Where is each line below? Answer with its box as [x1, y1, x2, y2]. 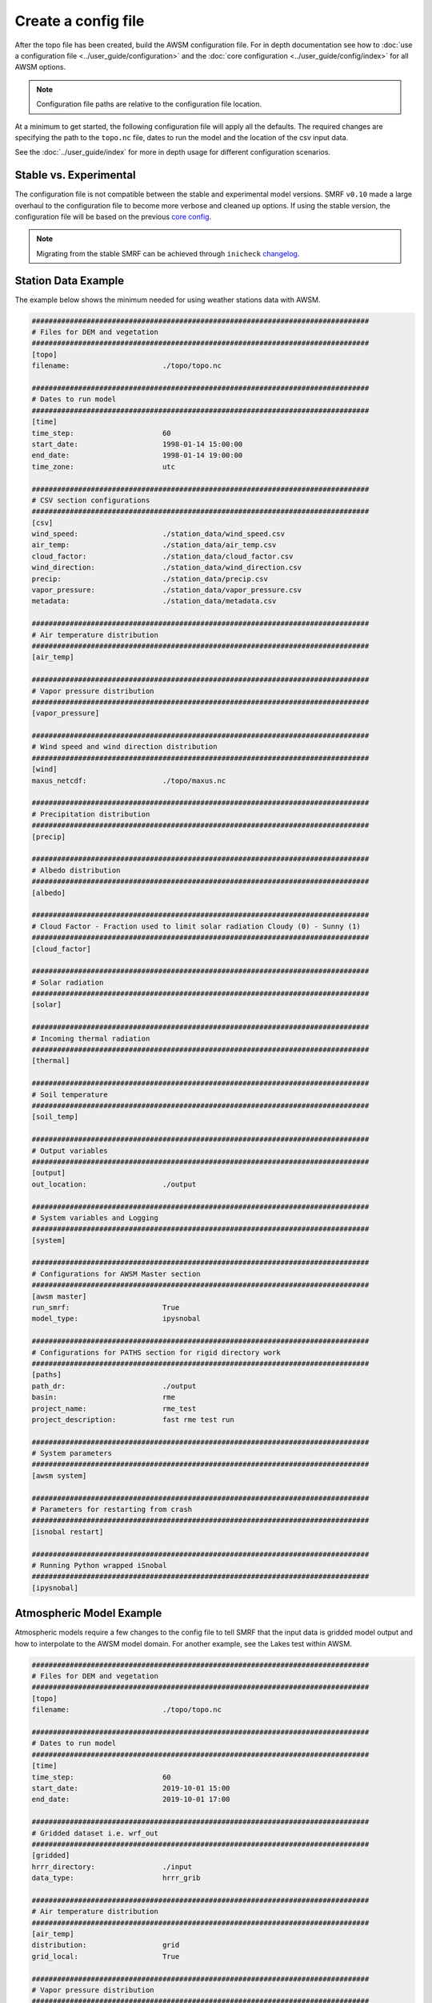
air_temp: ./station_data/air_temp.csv [31, 541, 277, 550]
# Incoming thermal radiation [31, 1034, 150, 1043]
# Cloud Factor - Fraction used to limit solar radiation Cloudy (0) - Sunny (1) [31, 921, 362, 931]
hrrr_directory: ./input [31, 1862, 192, 1871]
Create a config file [14, 12, 145, 30]
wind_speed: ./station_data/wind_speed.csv [31, 530, 286, 538]
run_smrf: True [31, 1303, 180, 1312]
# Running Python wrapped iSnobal [31, 1561, 167, 1570]
